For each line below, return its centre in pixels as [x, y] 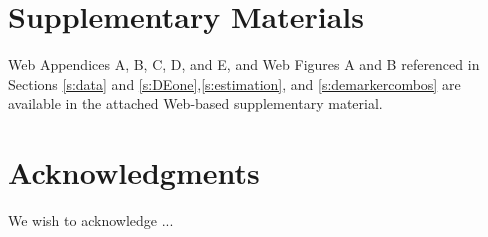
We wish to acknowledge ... [91, 220]
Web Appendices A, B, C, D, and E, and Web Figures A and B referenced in [244, 64]
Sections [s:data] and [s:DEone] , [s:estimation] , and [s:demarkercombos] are [234, 83]
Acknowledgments [134, 172]
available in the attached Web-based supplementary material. [195, 103]
